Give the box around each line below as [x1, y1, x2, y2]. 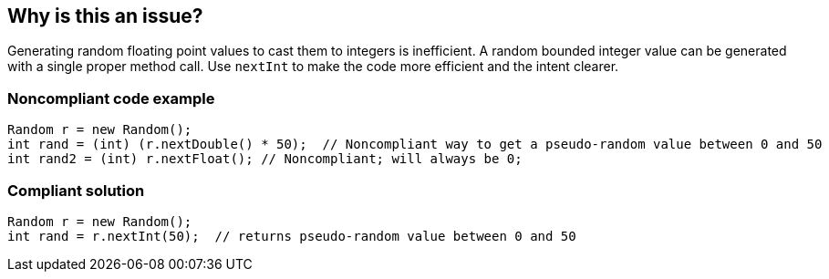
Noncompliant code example [7, 88, 215, 108]
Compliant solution [7, 181, 145, 200]
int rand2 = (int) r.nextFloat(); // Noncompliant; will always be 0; [7, 151, 523, 167]
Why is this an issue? [7, 5, 203, 27]
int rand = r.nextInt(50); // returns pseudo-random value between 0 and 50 [7, 228, 576, 243]
